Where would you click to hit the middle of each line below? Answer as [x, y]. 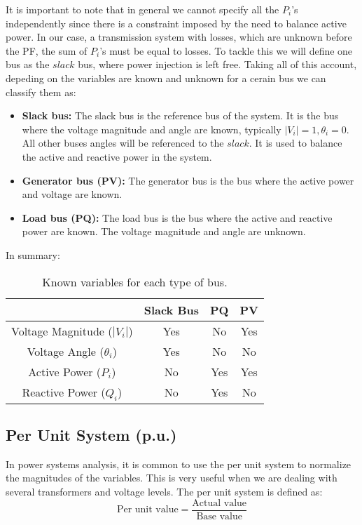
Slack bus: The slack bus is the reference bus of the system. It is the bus [180, 115]
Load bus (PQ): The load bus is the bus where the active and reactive [177, 217]
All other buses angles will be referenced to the [123, 143]
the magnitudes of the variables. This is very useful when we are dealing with [172, 478]
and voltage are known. [72, 194]
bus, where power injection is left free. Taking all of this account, [217, 64]
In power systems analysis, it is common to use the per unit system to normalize [179, 464]
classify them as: [41, 92]
